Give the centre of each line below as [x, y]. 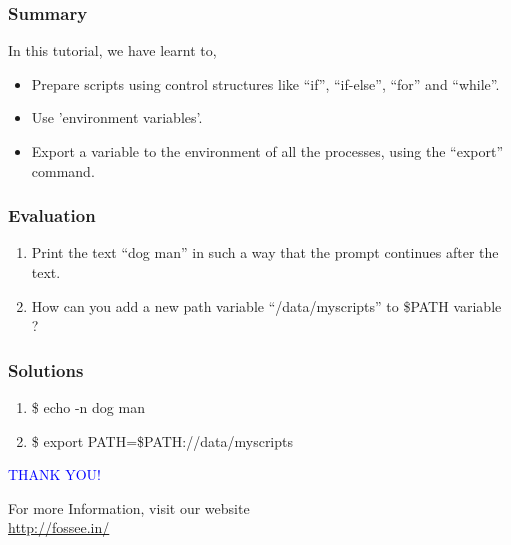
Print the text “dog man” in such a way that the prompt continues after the [265, 252]
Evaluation [52, 215]
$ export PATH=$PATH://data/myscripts [162, 440]
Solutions [46, 369]
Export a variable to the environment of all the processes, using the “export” [267, 151]
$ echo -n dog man [88, 407]
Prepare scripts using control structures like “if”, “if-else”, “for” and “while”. [265, 83]
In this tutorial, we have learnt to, [112, 50]
